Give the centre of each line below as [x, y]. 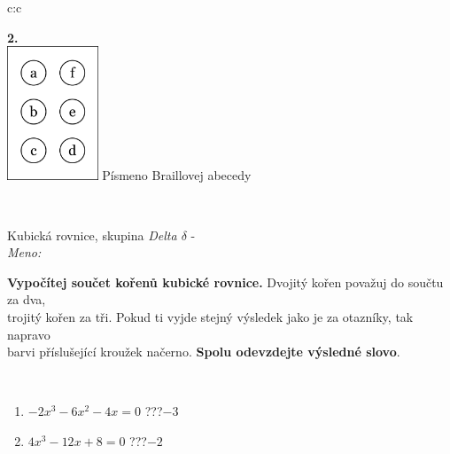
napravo [29, 334]
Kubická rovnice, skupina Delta [92, 235]
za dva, [27, 299]
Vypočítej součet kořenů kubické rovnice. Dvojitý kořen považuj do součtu [225, 282]
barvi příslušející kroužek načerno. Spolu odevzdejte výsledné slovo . [204, 352]
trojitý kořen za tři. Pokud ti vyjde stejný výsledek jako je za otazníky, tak [210, 316]
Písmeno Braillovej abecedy [177, 175]
